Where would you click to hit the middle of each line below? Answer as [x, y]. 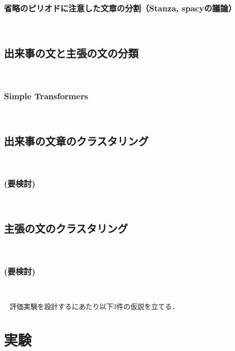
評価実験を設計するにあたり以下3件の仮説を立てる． [94, 306]
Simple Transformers [46, 96]
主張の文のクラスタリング [66, 228]
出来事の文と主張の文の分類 [71, 53]
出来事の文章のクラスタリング [76, 140]
